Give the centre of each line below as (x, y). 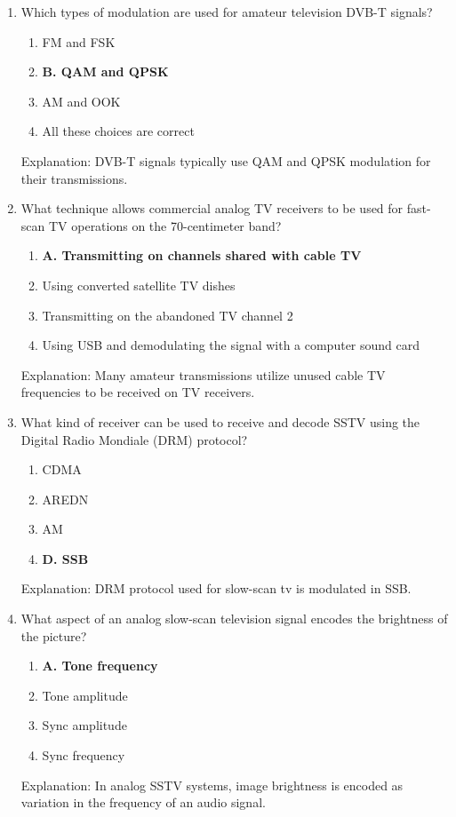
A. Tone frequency (100, 666)
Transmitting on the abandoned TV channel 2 (168, 315)
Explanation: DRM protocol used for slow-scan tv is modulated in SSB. (216, 588)
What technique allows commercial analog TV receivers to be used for (212, 208)
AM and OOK (81, 101)
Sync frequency (84, 755)
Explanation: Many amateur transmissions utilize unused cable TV (203, 374)
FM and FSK (79, 41)
